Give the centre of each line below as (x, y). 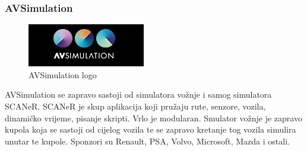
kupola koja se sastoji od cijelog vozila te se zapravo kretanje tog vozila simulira (151, 129)
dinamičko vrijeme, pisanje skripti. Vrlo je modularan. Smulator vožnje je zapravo (153, 118)
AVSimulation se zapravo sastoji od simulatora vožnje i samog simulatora (138, 94)
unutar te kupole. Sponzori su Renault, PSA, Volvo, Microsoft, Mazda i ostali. (147, 141)
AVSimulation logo (63, 74)
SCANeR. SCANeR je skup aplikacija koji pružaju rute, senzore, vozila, (135, 106)
